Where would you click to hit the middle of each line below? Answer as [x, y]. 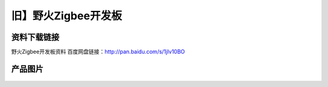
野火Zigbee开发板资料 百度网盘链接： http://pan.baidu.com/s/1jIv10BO [98, 52]
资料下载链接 [35, 37]
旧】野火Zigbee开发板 [67, 16]
